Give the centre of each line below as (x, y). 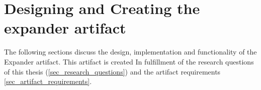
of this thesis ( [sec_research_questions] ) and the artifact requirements (112, 71)
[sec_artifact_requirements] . (48, 81)
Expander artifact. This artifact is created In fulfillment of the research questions (129, 61)
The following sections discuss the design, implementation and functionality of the (130, 52)
